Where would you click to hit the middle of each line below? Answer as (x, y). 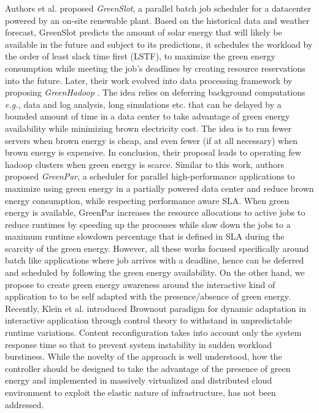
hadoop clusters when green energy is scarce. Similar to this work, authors (144, 164)
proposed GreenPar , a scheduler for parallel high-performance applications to (150, 176)
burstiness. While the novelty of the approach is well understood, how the (144, 356)
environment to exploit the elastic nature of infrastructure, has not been (140, 392)
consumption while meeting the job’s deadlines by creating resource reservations (155, 68)
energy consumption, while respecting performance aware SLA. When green (147, 200)
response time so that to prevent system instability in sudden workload (139, 344)
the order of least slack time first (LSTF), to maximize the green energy (140, 56)
